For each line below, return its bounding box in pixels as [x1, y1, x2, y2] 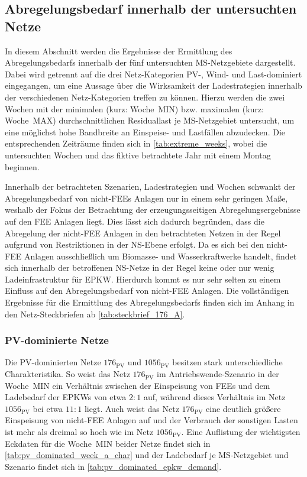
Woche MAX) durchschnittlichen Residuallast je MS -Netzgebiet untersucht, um [5, 114, 295, 126]
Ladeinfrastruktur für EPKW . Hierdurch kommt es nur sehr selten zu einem [5, 272, 281, 285]
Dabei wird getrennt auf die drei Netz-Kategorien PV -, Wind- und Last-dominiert [5, 67, 302, 80]
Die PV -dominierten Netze [5, 356, 101, 368]
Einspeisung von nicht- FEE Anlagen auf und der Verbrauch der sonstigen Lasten [5, 414, 298, 426]
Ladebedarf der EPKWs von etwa [5, 391, 127, 403]
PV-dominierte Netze [5, 333, 109, 348]
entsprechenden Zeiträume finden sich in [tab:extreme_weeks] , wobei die [5, 137, 267, 150]
